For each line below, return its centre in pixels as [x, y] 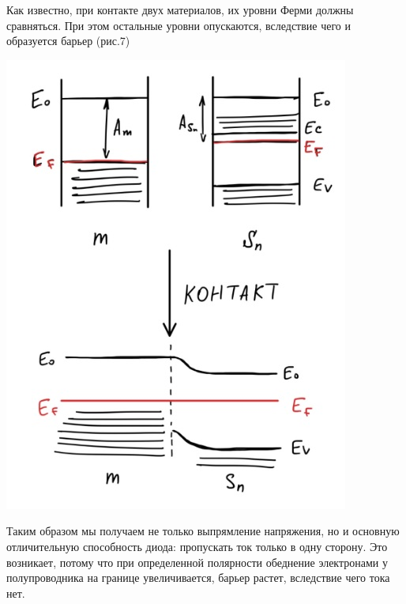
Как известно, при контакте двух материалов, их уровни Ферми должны [180, 9]
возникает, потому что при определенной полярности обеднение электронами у [197, 562]
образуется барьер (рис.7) [68, 41]
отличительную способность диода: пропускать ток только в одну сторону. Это [197, 546]
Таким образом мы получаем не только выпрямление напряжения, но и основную [203, 531]
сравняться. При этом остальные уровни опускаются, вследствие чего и [179, 25]
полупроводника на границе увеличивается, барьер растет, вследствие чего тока [198, 578]
